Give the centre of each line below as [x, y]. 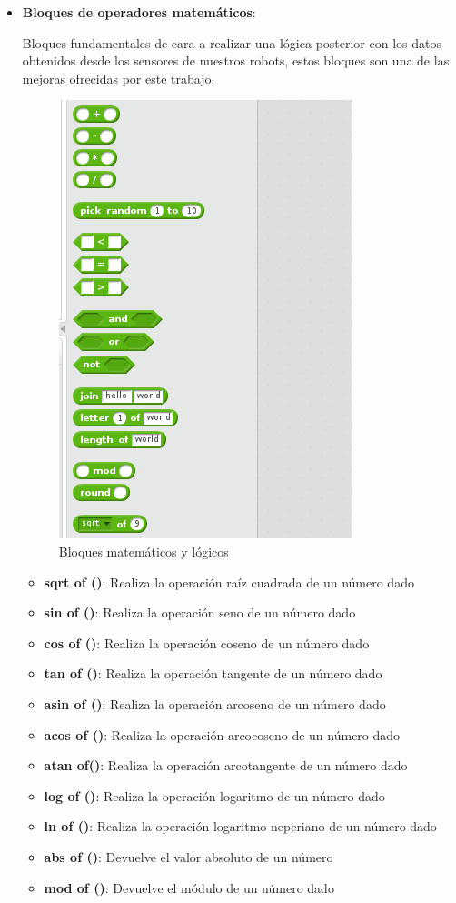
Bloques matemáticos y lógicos [144, 551]
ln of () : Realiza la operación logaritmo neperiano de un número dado [240, 826]
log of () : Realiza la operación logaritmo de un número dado [214, 795]
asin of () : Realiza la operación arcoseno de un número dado [215, 703]
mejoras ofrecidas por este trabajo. [119, 78]
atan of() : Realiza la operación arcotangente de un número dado [226, 765]
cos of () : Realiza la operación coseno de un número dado [207, 642]
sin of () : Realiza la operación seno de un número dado [200, 612]
